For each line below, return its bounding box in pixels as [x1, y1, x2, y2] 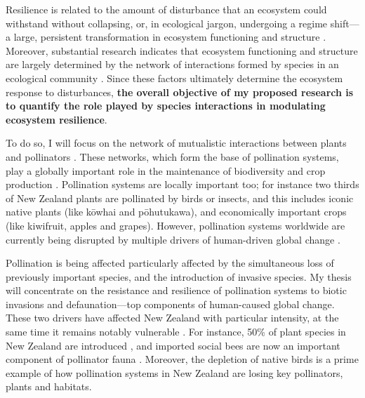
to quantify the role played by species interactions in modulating [6, 98, 326, 113]
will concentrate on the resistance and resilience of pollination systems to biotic [6, 283, 347, 298]
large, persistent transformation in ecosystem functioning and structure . [13, 29, 326, 44]
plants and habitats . [6, 379, 92, 394]
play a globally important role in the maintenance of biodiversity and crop [6, 163, 326, 178]
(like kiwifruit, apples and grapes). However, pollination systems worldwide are [6, 218, 345, 232]
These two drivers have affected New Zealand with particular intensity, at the [6, 310, 339, 325]
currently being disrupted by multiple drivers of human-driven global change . [6, 232, 340, 246]
